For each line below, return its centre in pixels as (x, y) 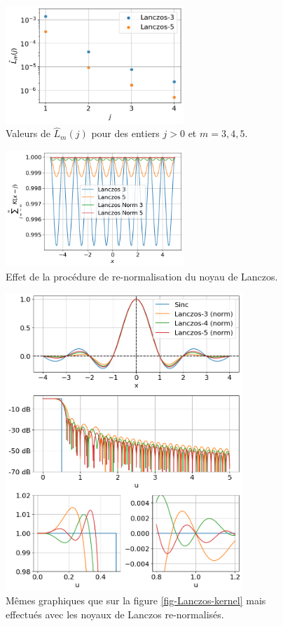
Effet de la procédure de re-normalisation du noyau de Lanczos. (142, 276)
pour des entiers (125, 133)
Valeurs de (28, 133)
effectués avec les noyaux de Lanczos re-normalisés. (115, 614)
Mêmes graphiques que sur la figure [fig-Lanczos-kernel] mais (136, 600)
